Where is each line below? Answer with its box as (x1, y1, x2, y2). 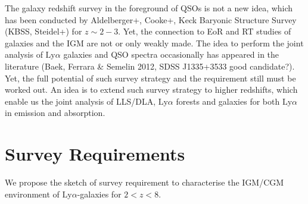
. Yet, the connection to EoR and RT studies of (118, 25, 291, 37)
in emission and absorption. (5, 106, 105, 119)
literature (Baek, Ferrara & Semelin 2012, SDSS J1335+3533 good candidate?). (5, 59, 295, 72)
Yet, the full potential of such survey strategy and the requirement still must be (5, 71, 296, 84)
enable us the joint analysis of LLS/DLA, (5, 95, 156, 107)
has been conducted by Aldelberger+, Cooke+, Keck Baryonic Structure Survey (5, 13, 297, 26)
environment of (5, 187, 60, 200)
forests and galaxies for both (176, 95, 280, 107)
